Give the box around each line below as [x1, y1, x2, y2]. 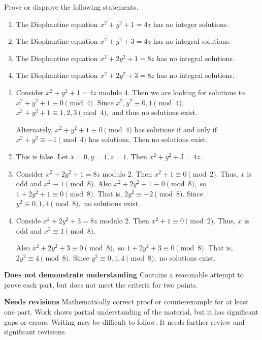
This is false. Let [16, 151, 68, 161]
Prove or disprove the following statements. [4, 2, 139, 12]
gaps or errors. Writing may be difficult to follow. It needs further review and [4, 316, 245, 327]
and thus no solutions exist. [112, 107, 198, 118]
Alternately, [16, 124, 53, 134]
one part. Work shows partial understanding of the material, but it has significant [4, 306, 258, 317]
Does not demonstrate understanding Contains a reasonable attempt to [4, 269, 244, 280]
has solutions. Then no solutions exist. [88, 134, 208, 145]
